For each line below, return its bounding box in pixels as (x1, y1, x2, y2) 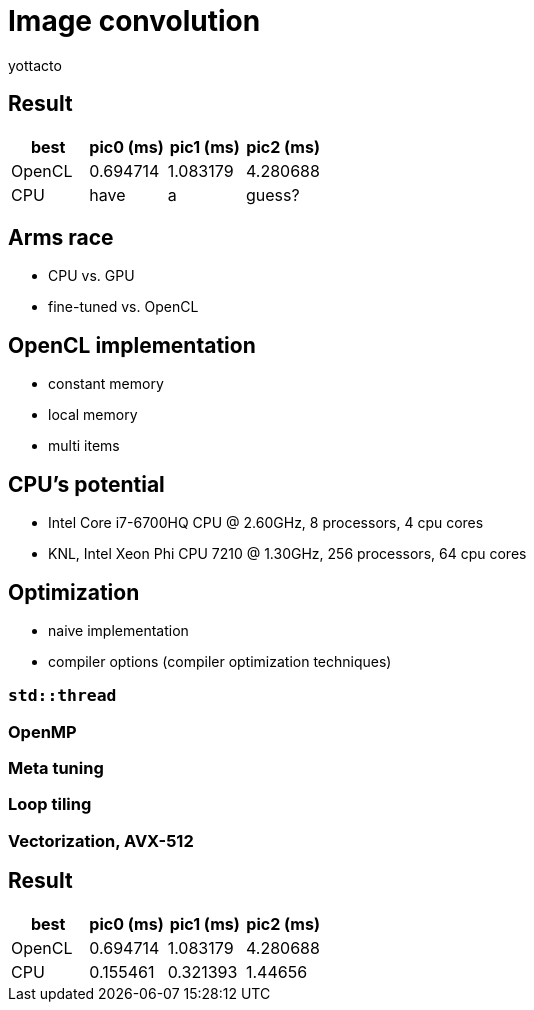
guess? (245, 184, 300, 205)
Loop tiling (8, 794, 92, 815)
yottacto (8, 56, 62, 74)
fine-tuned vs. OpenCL (48, 298, 199, 316)
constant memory (48, 375, 164, 393)
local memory (48, 406, 138, 424)
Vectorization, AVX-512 (8, 830, 194, 851)
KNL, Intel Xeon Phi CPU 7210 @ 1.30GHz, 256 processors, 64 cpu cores (48, 545, 527, 563)
